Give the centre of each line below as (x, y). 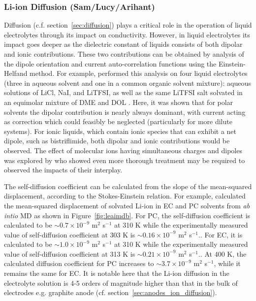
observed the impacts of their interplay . (63, 170)
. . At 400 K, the (222, 253)
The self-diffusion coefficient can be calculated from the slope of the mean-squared (128, 186)
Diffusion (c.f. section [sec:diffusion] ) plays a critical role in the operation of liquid (128, 25)
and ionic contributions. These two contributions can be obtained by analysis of (124, 54)
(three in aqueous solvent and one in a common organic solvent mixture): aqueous (128, 83)
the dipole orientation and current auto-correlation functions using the (110, 63)
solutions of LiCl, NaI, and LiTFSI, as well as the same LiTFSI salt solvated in (123, 92)
